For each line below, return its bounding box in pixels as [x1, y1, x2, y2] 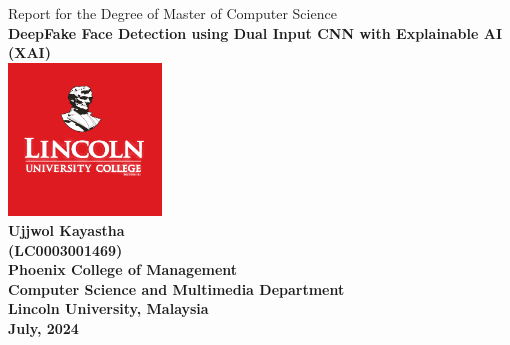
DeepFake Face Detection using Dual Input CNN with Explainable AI [8, 22, 503, 43]
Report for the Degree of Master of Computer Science [8, 3, 337, 23]
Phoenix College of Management [8, 259, 238, 280]
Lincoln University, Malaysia [8, 298, 209, 319]
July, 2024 [8, 317, 79, 338]
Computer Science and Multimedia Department [8, 278, 345, 299]
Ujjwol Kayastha [8, 219, 125, 240]
